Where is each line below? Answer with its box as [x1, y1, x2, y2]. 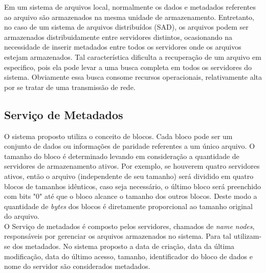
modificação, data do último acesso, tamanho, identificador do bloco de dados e [4, 251, 253, 261]
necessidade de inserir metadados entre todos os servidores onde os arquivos [4, 41, 241, 52]
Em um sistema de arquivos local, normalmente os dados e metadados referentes [4, 2, 256, 12]
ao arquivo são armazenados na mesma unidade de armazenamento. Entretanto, [4, 11, 255, 22]
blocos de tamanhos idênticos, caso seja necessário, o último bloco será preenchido [4, 180, 261, 191]
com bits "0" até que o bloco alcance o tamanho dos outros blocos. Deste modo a [4, 191, 257, 201]
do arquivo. [4, 211, 39, 221]
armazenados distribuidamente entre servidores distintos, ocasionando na [4, 31, 233, 42]
